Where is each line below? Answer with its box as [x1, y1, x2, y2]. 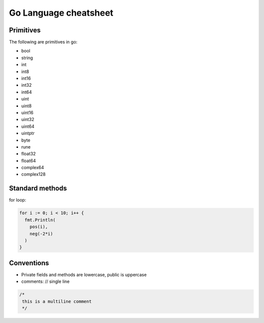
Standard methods [9, 184, 67, 193]
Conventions [9, 259, 49, 267]
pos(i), [29, 224, 48, 230]
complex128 [21, 172, 46, 177]
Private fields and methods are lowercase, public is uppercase [21, 272, 147, 277]
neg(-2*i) [29, 231, 53, 236]
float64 [21, 157, 36, 164]
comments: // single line [21, 278, 70, 284]
